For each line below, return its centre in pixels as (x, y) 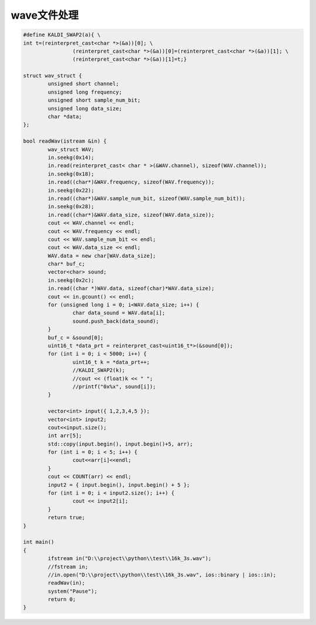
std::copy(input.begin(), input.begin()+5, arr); (120, 444)
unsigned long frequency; (85, 92)
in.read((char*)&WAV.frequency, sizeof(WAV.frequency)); (131, 182)
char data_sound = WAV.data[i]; (119, 313)
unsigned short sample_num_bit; (94, 100)
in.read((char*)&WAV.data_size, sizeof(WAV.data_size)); (131, 215)
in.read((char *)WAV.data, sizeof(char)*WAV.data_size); (131, 289)
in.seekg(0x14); (71, 158)
